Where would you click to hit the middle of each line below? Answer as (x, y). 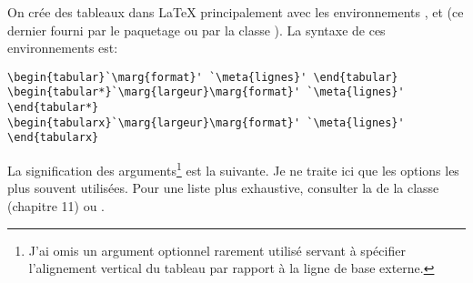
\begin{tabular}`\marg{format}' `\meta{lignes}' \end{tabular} (203, 77)
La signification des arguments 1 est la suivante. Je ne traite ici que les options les (233, 169)
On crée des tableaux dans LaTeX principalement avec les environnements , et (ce (236, 12)
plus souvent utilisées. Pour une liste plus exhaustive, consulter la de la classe (223, 188)
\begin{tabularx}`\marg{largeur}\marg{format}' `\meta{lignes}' (206, 122)
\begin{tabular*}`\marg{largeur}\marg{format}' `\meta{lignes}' (206, 92)
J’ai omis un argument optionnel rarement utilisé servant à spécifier (217, 250)
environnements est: (63, 48)
